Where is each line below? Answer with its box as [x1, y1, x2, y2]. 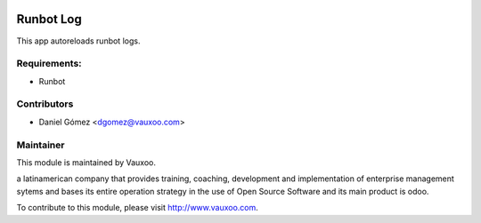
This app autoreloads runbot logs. [16, 36, 141, 46]
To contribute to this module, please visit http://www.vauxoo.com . [16, 203, 258, 213]
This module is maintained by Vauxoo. [16, 156, 156, 168]
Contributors [16, 98, 74, 110]
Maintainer [16, 139, 65, 151]
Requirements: [16, 58, 82, 70]
